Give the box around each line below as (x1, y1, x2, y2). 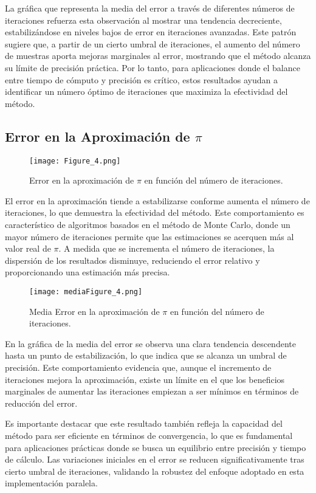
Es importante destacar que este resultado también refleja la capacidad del (5, 417, 283, 430)
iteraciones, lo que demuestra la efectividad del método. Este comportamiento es (5, 206, 304, 219)
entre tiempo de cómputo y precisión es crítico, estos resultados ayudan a (5, 73, 278, 86)
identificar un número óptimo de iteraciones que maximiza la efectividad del (5, 85, 288, 98)
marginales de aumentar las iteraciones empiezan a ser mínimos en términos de (5, 385, 299, 398)
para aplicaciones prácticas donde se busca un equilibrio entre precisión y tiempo (5, 441, 306, 453)
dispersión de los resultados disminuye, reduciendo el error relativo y (5, 253, 260, 266)
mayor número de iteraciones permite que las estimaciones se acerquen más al (5, 230, 294, 243)
